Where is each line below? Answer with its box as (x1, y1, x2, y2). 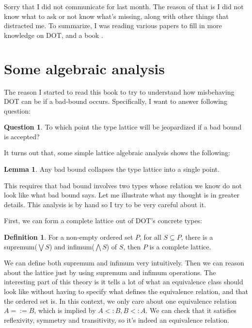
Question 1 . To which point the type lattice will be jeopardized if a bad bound (4, 122, 242, 132)
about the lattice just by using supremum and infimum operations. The (4, 267, 216, 277)
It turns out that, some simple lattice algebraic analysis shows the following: (4, 148, 230, 158)
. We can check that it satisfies (145, 305, 236, 315)
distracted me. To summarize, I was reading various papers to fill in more (4, 20, 222, 31)
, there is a (181, 232, 213, 242)
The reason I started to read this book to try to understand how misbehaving (4, 86, 235, 97)
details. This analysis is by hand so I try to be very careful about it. (4, 199, 206, 209)
